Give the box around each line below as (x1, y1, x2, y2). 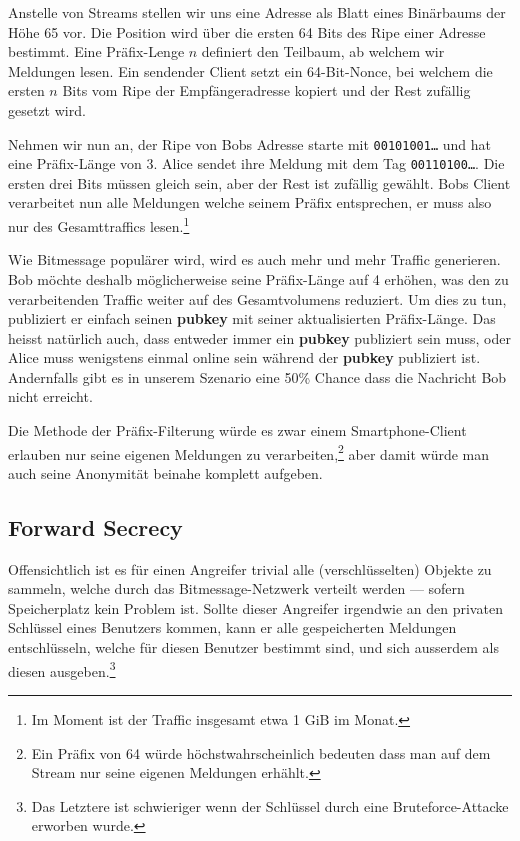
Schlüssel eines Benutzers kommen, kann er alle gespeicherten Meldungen (8, 617, 457, 638)
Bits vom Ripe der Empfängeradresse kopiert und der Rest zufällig (62, 80, 471, 101)
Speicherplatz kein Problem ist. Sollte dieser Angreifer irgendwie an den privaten (8, 597, 503, 618)
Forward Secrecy (8, 511, 183, 542)
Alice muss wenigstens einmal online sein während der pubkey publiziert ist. (8, 347, 481, 368)
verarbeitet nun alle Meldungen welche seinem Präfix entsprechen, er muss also (8, 192, 492, 213)
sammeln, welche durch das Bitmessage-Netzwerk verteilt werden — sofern (8, 578, 465, 599)
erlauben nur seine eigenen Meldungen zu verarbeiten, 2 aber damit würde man (8, 440, 490, 464)
